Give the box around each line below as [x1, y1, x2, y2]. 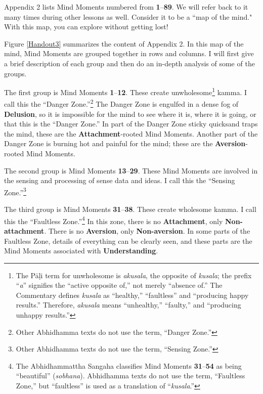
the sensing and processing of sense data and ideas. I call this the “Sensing [4, 175, 235, 186]
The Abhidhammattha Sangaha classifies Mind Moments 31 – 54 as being [16, 360, 242, 371]
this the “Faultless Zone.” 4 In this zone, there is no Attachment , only [4, 214, 223, 226]
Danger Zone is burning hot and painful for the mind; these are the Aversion [4, 138, 246, 149]
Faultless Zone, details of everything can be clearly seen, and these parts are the [4, 235, 252, 246]
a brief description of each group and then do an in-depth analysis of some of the [4, 58, 255, 68]
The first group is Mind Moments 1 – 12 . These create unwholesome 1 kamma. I [4, 85, 247, 97]
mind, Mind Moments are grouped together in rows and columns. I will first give [4, 48, 254, 59]
